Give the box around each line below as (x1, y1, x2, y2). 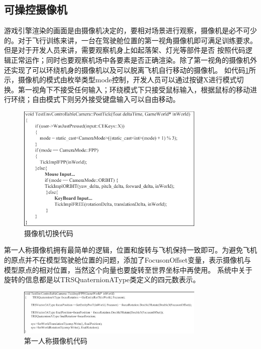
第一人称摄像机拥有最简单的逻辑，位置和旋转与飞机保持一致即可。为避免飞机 (4, 245, 257, 255)
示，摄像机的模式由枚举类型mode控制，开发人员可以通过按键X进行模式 (4, 74, 237, 85)
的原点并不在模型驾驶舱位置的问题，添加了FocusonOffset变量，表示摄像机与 (4, 255, 251, 265)
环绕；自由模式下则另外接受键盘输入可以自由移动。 (11, 94, 180, 104)
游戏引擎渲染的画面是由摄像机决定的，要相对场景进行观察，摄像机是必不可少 (4, 25, 257, 36)
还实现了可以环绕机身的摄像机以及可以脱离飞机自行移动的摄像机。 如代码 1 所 (4, 64, 256, 75)
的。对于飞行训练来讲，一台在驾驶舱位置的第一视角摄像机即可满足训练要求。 (4, 35, 257, 45)
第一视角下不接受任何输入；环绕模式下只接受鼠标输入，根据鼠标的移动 (18, 84, 250, 94)
